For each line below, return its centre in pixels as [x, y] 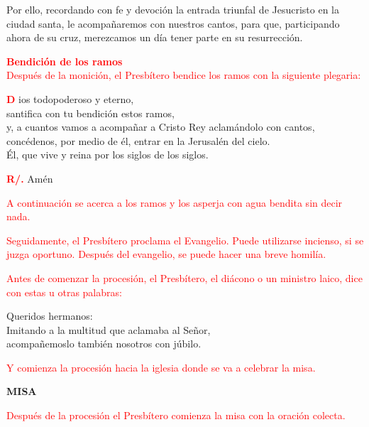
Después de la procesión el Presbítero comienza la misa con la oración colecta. [176, 415]
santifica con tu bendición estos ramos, [90, 113]
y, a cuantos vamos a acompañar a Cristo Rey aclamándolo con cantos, [161, 127]
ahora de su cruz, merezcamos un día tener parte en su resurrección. [155, 37]
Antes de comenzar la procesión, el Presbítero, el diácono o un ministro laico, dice [184, 277]
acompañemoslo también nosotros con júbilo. [104, 344]
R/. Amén [30, 178]
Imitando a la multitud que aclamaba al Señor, [109, 329]
